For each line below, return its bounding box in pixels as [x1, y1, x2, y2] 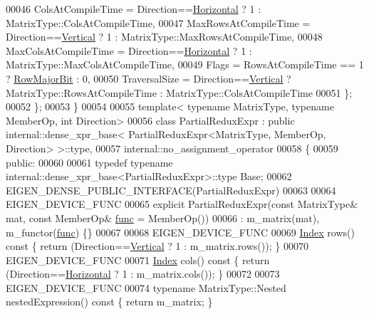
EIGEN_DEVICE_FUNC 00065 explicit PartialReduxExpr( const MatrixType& [6, 197, 358, 211]
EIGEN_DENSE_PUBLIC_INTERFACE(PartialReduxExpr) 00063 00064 [6, 182, 336, 197]
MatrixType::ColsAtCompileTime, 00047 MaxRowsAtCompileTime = [6, 15, 311, 30]
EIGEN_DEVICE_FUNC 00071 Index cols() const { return [6, 252, 270, 267]
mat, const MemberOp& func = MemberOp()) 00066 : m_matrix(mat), [6, 210, 320, 225]
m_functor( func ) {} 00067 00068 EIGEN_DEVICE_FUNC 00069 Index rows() [6, 224, 355, 239]
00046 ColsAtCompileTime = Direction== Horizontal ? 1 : [6, 1, 261, 16]
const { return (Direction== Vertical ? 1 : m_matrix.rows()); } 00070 [6, 239, 308, 253]
